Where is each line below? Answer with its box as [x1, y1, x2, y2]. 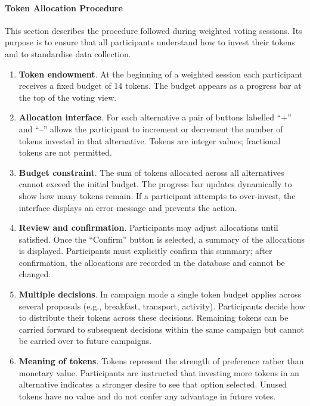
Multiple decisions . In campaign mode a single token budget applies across [18, 288, 302, 300]
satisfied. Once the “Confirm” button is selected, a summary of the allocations [18, 233, 305, 245]
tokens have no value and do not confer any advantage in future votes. [18, 389, 276, 402]
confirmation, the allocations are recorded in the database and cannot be [18, 256, 285, 268]
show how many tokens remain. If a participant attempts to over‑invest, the [18, 189, 296, 202]
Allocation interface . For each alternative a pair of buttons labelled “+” [18, 111, 292, 123]
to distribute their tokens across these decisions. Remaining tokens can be [18, 311, 289, 324]
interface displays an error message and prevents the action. [18, 201, 237, 213]
